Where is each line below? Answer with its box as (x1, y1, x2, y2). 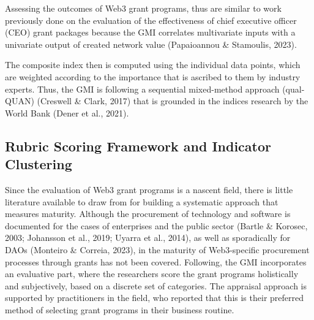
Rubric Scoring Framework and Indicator (5, 136, 271, 155)
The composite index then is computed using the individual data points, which (5, 58, 301, 71)
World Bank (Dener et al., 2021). (5, 106, 129, 119)
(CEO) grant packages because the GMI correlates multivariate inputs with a (5, 26, 296, 39)
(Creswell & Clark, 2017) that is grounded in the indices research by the (37, 94, 308, 107)
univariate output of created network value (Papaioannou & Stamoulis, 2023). (5, 37, 297, 50)
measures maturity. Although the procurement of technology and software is (5, 207, 291, 220)
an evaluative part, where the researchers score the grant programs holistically (5, 267, 299, 280)
